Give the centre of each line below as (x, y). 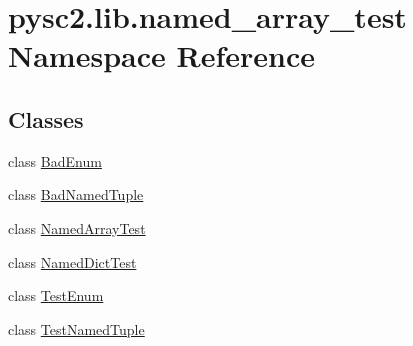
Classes (46, 118)
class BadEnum (55, 160)
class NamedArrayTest (77, 227)
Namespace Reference (161, 55)
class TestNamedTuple (76, 328)
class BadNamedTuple (76, 194)
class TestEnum (56, 295)
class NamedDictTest (72, 261)
